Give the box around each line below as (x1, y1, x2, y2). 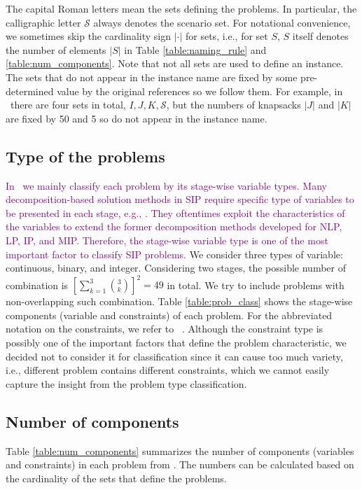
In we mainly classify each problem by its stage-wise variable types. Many (6, 178, 327, 192)
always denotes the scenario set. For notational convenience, (93, 15, 351, 29)
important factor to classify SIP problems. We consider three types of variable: (6, 246, 343, 261)
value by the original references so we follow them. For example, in (57, 83, 343, 98)
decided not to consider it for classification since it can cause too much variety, (6, 349, 343, 363)
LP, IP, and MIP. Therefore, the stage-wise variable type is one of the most (6, 232, 328, 247)
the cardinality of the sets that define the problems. (6, 470, 227, 485)
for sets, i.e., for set (186, 29, 268, 43)
